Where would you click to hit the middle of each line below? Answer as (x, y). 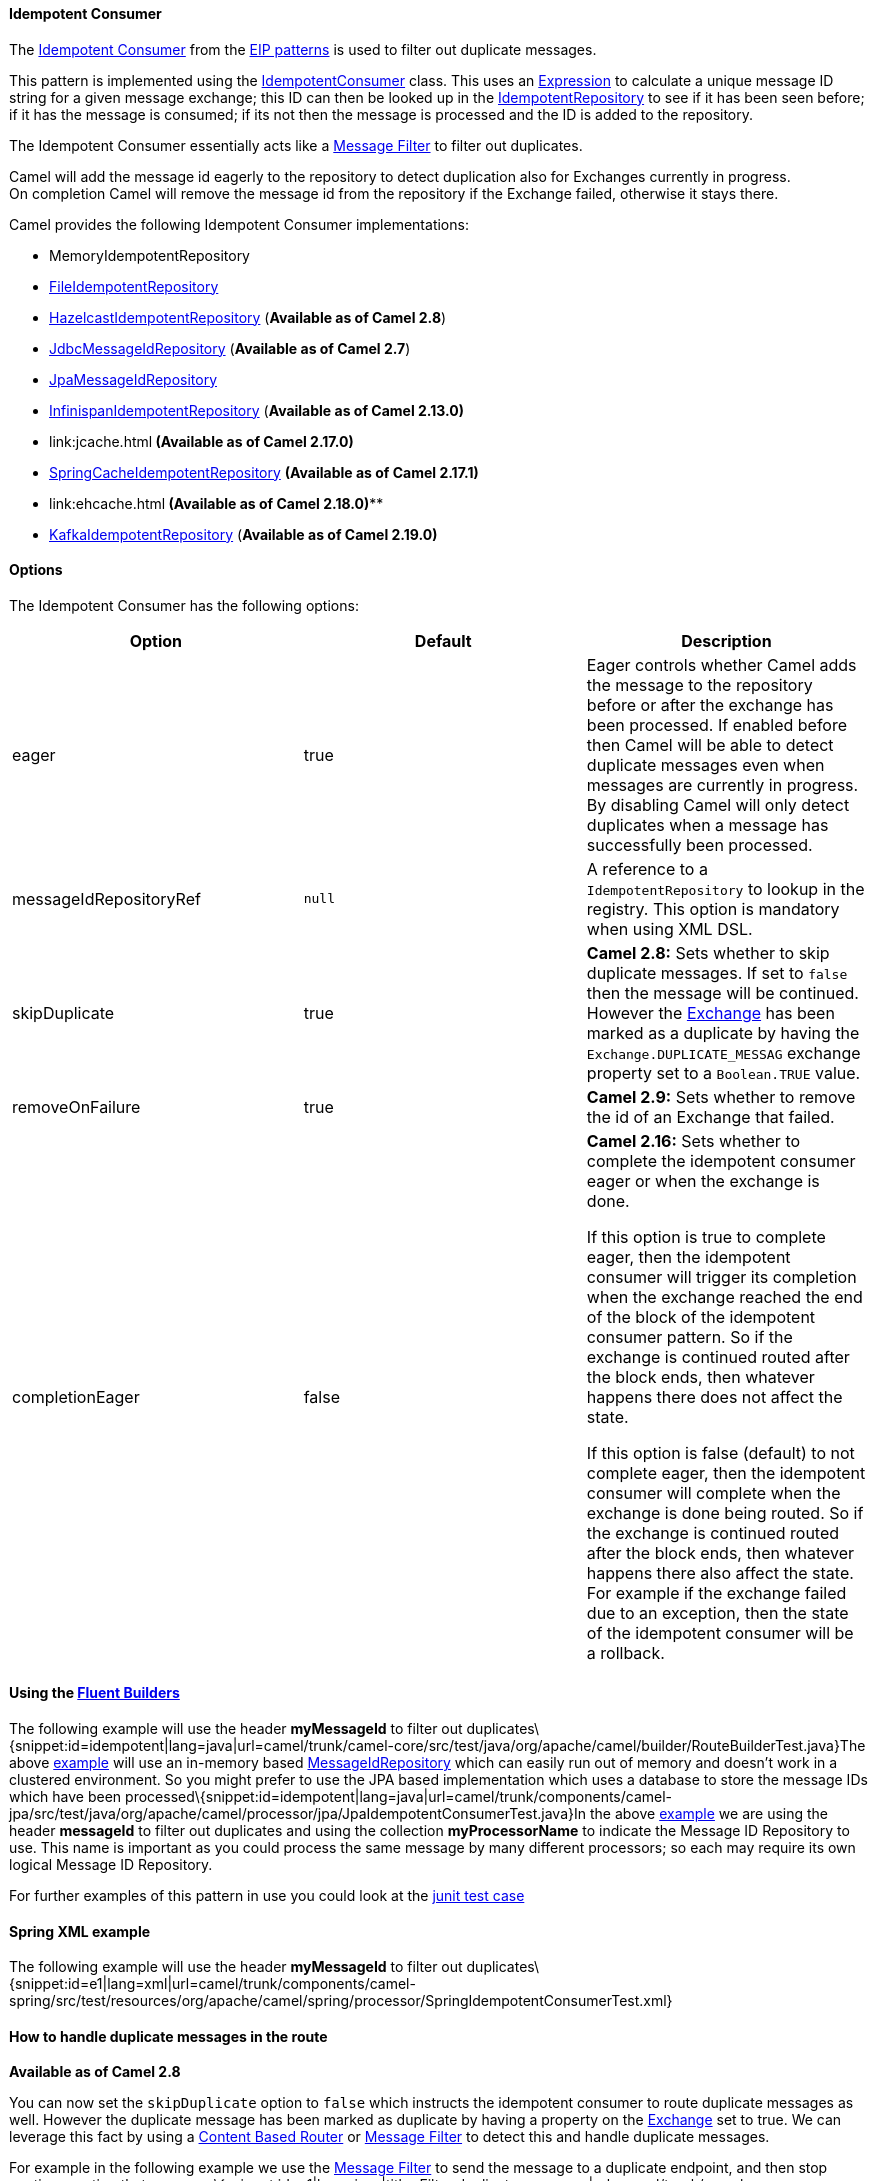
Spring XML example (80, 1931)
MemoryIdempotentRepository (149, 255)
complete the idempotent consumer (721, 1160)
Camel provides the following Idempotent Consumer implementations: (239, 224)
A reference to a (647, 868)
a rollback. (625, 1652)
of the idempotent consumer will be (720, 1632)
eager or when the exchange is (703, 1180)
